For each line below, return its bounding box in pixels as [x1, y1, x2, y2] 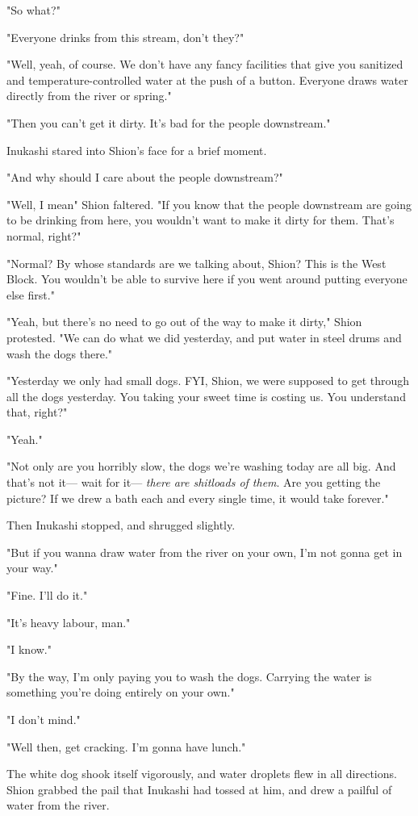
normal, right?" [6, 227, 82, 244]
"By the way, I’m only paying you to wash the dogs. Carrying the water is [6, 667, 372, 684]
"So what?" [6, 2, 61, 18]
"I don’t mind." [6, 711, 81, 727]
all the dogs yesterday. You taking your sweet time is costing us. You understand [6, 387, 406, 404]
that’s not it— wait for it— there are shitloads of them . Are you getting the [6, 474, 381, 491]
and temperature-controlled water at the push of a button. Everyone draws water [6, 71, 408, 88]
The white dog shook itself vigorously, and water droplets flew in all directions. [6, 765, 397, 782]
